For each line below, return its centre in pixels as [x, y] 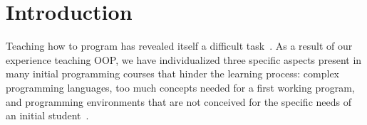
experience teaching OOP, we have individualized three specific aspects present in [184, 59]
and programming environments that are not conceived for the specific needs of [179, 101]
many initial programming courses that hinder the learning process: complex [173, 74]
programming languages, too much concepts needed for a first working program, [180, 87]
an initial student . [47, 115]
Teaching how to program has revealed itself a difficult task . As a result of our [179, 46]
